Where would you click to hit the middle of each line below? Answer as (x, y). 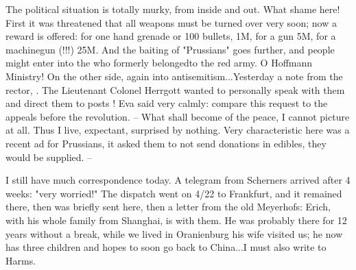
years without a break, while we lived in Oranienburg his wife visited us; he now (174, 233)
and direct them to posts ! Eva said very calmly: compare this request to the (167, 103)
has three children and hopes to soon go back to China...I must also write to (166, 247)
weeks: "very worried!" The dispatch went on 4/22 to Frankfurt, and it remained (174, 193)
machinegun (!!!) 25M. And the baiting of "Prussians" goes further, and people (170, 49)
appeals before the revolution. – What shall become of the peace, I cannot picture (178, 116)
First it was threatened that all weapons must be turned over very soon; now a (171, 22)
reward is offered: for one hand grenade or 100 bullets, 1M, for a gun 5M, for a (171, 36)
